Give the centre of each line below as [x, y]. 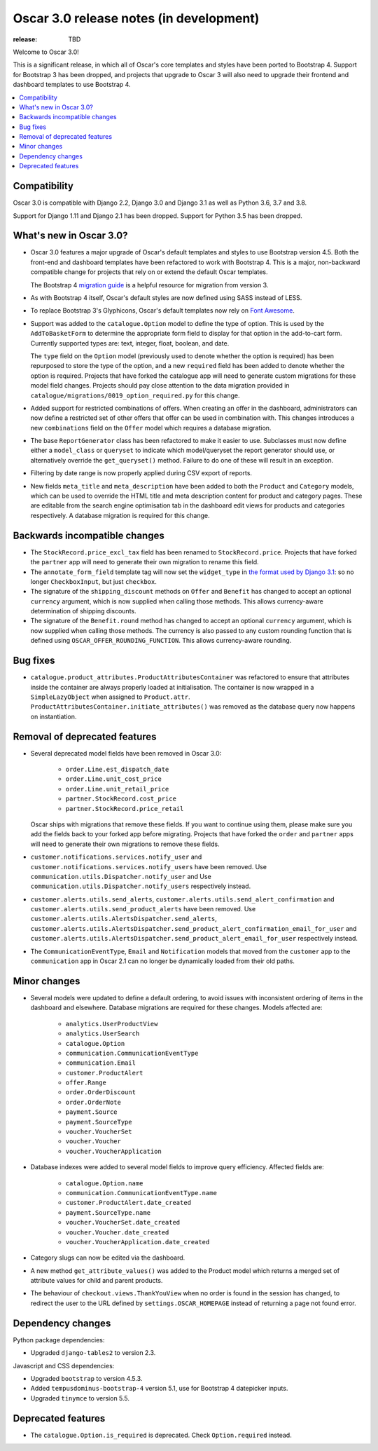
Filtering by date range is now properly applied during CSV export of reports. [141, 473]
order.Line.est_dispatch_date [117, 769]
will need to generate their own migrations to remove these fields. [125, 844]
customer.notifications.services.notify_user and [116, 857]
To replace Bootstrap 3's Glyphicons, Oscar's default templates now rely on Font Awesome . [163, 311]
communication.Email [101, 1063]
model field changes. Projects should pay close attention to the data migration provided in [160, 386]
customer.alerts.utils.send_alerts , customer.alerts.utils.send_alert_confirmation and [183, 899]
